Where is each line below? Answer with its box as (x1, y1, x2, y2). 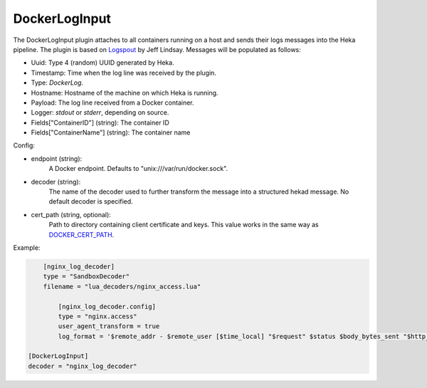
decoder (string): (31, 177, 81, 186)
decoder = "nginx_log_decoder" (28, 362, 138, 370)
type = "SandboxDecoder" (43, 273, 130, 280)
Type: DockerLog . (31, 78, 84, 87)
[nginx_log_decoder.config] (58, 303, 157, 310)
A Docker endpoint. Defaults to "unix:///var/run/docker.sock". (48, 164, 228, 173)
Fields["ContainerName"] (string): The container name (31, 128, 191, 137)
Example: (13, 243, 41, 252)
